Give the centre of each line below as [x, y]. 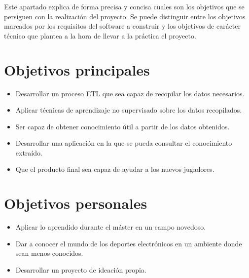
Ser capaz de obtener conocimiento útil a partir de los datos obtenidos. [123, 126]
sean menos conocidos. [49, 253]
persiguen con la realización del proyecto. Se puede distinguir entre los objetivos [125, 16]
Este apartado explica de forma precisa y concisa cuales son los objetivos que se [124, 6]
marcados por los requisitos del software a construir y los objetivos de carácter [123, 26]
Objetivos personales [76, 203]
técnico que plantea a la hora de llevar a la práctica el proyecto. [100, 35]
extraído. [29, 152]
